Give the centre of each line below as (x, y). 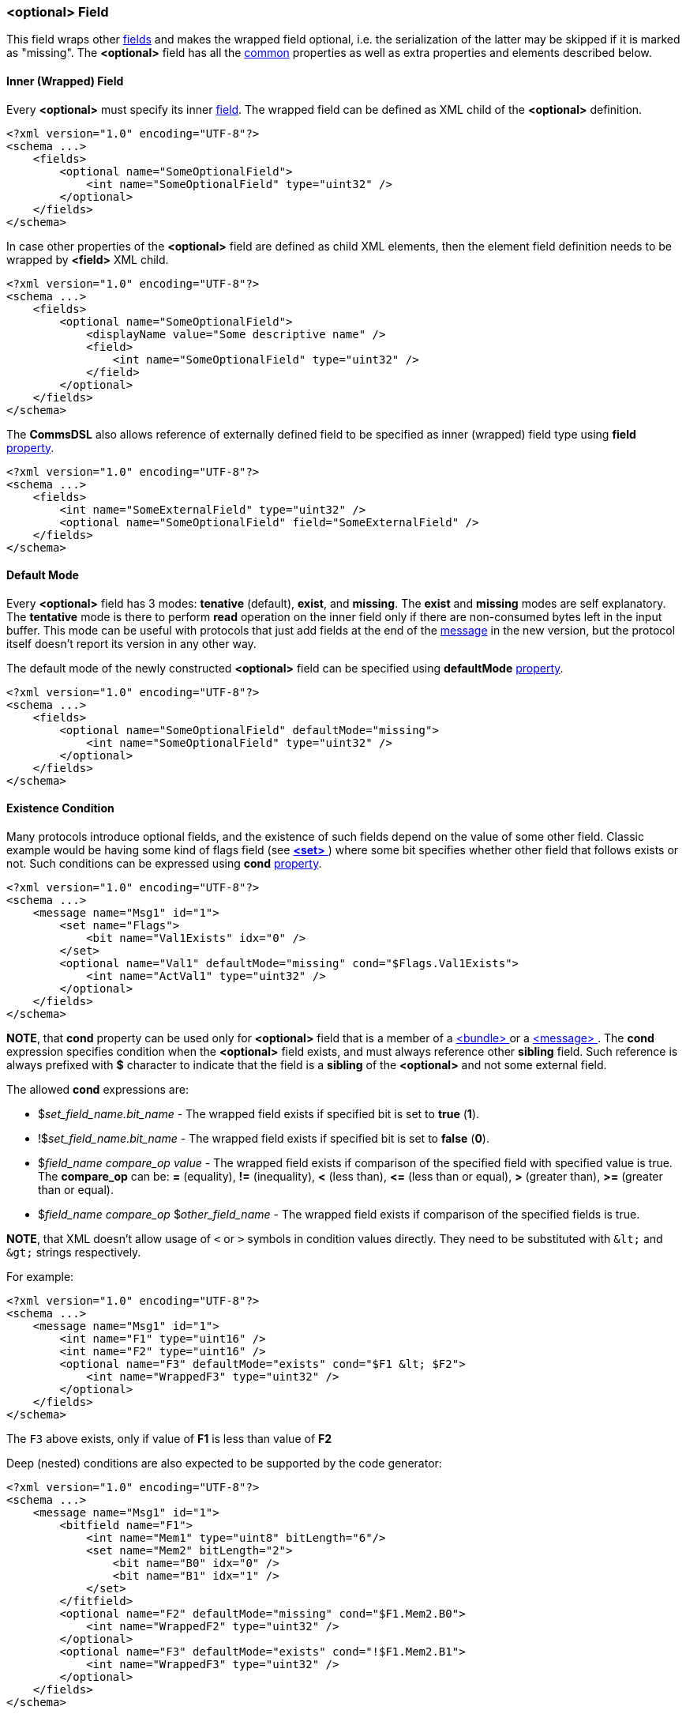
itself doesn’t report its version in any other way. (131, 643)
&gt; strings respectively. (74, 1253)
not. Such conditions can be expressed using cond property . (164, 864)
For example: (40, 1277)
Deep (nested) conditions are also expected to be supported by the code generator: (224, 1463)
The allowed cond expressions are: (97, 1090)
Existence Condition (60, 808)
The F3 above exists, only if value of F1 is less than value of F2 (169, 1439)
